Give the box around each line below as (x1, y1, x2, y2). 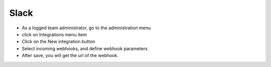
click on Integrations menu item (22, 31, 87, 37)
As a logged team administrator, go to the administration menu (22, 25, 151, 31)
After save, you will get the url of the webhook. (22, 53, 119, 59)
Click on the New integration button (22, 39, 95, 45)
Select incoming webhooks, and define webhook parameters (22, 45, 148, 52)
